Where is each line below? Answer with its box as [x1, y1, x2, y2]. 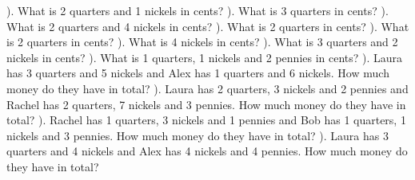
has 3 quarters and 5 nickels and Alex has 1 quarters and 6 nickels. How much [6, 65, 389, 81]
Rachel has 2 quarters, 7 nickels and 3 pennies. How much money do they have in [6, 96, 406, 112]
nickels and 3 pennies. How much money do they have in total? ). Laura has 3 [6, 127, 389, 143]
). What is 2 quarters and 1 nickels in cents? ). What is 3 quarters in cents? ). [6, 2, 389, 18]
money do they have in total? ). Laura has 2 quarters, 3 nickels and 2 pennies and [6, 80, 409, 96]
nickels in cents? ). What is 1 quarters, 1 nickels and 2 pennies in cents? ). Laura [6, 49, 403, 65]
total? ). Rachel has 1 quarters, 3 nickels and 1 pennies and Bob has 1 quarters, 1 [6, 112, 406, 128]
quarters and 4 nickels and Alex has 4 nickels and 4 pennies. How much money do [6, 143, 408, 159]
